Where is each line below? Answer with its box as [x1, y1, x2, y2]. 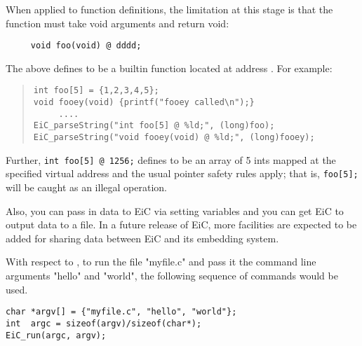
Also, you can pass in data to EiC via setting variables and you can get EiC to [6, 203, 344, 218]
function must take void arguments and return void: [6, 15, 229, 30]
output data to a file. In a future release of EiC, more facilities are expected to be [6, 217, 357, 232]
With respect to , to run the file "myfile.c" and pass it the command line [6, 254, 316, 269]
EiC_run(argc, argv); [6, 330, 107, 340]
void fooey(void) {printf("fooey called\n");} [33, 97, 255, 108]
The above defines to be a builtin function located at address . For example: [6, 60, 333, 75]
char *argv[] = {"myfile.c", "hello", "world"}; [6, 307, 237, 317]
